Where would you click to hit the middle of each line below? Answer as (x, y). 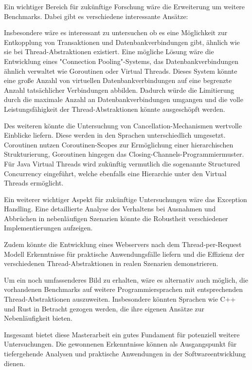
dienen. (15, 363)
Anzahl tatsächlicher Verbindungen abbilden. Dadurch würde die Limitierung (119, 90)
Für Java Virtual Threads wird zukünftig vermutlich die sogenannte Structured (122, 163)
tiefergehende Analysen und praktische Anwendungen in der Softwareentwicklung (125, 353)
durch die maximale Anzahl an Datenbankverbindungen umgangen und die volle (124, 99)
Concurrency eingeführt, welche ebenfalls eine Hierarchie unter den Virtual (115, 173)
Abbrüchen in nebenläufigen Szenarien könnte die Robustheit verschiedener (116, 218)
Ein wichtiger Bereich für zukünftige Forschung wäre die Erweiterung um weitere (125, 6)
